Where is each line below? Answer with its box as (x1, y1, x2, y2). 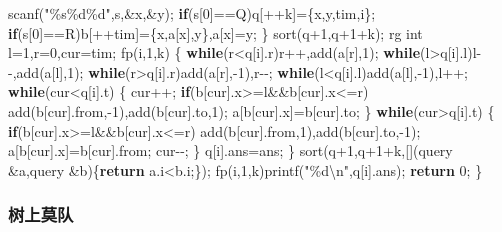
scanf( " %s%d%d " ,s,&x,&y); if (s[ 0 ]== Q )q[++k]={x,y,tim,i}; (8, 3, 376, 23)
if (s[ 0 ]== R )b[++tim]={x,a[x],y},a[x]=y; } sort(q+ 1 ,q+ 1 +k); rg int (8, 22, 423, 43)
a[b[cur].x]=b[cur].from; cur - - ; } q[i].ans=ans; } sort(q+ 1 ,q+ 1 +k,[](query (8, 140, 453, 161)
